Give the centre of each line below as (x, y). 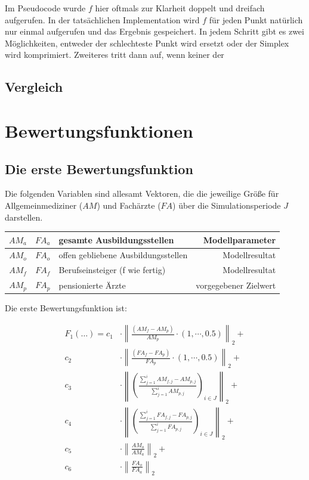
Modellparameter (240, 239)
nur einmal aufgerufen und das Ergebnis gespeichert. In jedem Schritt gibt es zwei (154, 31)
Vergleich (34, 87)
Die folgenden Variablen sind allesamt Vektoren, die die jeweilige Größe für (142, 193)
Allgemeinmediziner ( (44, 205)
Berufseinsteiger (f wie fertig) (112, 270)
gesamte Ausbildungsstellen (116, 239)
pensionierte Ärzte (92, 285)
